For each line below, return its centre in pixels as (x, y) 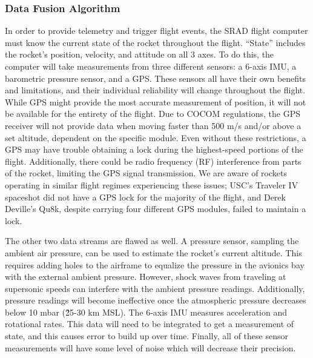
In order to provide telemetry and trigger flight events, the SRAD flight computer (156, 31)
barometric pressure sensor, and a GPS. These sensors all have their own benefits (156, 78)
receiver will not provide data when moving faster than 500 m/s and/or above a (153, 125)
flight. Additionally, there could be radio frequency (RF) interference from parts (153, 161)
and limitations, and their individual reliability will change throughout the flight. (155, 90)
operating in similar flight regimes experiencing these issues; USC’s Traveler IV (152, 184)
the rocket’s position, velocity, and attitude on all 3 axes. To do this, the (140, 54)
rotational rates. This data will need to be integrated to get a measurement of (150, 324)
